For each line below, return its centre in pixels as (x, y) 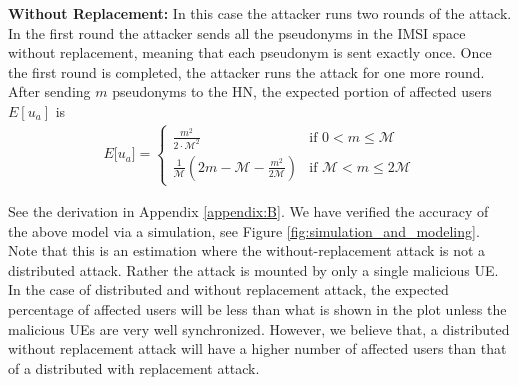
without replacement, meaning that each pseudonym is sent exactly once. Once (250, 52)
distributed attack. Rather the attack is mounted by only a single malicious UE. (253, 269)
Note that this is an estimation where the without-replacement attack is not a (247, 250)
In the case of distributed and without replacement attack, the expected (228, 289)
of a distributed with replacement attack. (134, 367)
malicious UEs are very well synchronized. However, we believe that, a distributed (259, 328)
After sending (49, 91)
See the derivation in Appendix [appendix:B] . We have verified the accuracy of (248, 211)
